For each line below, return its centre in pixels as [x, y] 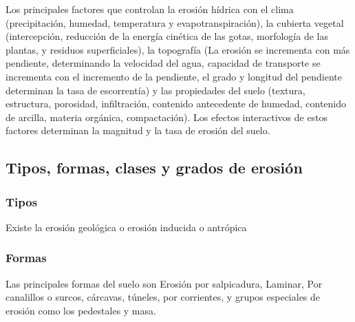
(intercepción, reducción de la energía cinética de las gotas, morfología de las [167, 36]
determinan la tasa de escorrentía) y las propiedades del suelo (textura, [155, 90]
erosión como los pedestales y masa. [81, 310]
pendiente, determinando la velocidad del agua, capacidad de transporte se [163, 63]
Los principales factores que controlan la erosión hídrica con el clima [150, 9]
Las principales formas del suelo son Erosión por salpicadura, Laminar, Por [164, 283]
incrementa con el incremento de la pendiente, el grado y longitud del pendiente [174, 76]
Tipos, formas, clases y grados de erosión [154, 168]
